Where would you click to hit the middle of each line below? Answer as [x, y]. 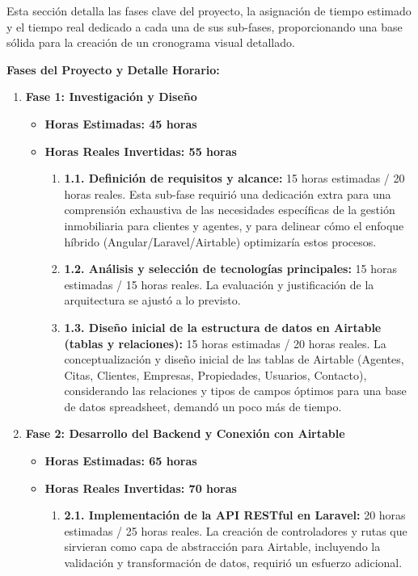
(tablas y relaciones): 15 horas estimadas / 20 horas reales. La [225, 343]
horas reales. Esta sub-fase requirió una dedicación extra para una [228, 193]
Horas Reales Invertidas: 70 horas [141, 488]
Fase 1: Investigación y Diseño [111, 97]
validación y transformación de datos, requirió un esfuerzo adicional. [233, 563]
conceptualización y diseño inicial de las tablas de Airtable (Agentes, [234, 359]
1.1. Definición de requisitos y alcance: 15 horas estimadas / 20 [234, 178]
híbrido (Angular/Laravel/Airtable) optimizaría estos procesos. [220, 241]
